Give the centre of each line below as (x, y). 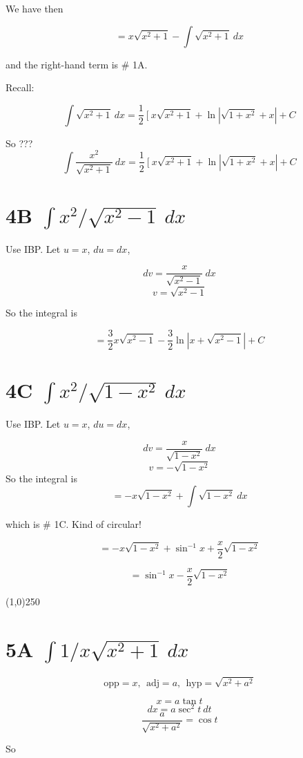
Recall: (20, 87)
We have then (35, 8)
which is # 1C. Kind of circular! (74, 524)
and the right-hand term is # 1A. (77, 64)
